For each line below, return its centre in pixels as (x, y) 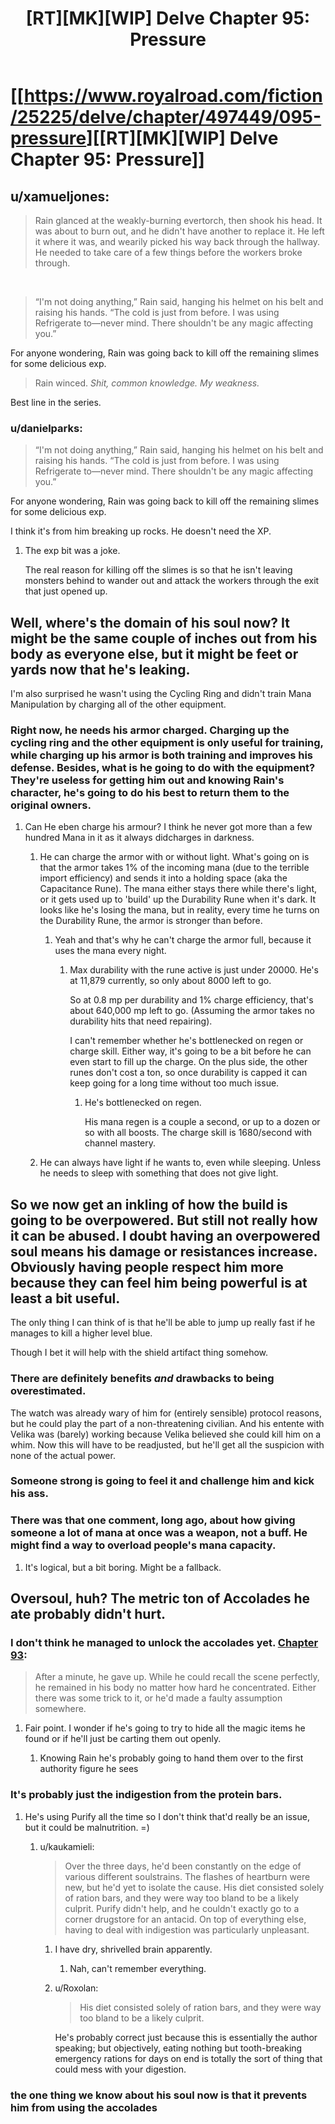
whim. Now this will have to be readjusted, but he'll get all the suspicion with (167, 1444)
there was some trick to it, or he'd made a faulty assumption (158, 1698)
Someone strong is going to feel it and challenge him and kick (162, 1481)
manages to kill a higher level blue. (81, 1333)
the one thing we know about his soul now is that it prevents (159, 2095)
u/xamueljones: (60, 196)
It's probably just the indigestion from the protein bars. (146, 1795)
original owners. (51, 805)
